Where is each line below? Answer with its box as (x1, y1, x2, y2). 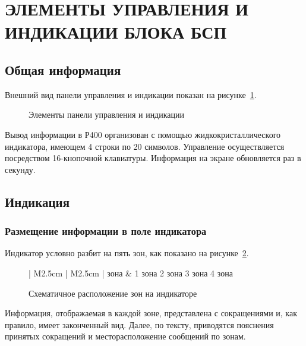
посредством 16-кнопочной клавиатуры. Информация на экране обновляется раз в (5, 152, 301, 164)
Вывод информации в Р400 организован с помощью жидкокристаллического (5, 128, 281, 140)
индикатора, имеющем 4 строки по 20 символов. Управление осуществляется (5, 140, 285, 152)
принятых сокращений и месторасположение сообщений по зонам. (5, 330, 246, 342)
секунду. (5, 163, 36, 175)
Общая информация (5, 60, 121, 78)
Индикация (5, 192, 70, 210)
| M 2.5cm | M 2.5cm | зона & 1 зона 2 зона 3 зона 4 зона (29, 266, 233, 279)
